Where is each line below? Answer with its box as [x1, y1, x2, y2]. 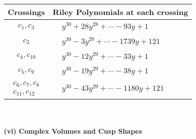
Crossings [8, 6, 45, 17]
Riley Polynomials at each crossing [52, 6, 188, 17]
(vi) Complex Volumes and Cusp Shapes [4, 125, 142, 136]
